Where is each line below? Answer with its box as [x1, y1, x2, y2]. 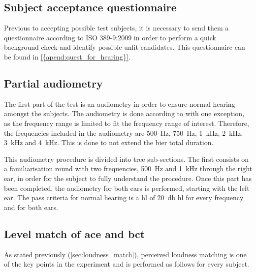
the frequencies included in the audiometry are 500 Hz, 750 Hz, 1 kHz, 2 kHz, [4, 127, 243, 138]
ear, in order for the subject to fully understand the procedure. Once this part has [4, 173, 252, 183]
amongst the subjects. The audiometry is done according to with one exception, [4, 108, 245, 119]
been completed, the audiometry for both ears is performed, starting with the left [4, 182, 250, 193]
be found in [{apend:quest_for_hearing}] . [4, 51, 130, 61]
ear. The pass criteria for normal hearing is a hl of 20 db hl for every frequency [4, 192, 244, 203]
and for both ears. [4, 202, 58, 212]
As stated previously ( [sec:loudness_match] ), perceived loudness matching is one [4, 249, 247, 259]
